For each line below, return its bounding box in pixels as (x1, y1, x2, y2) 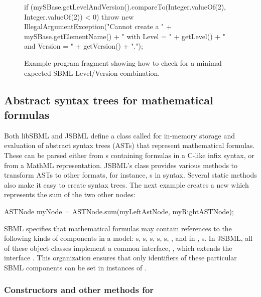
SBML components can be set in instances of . (4, 262, 147, 272)
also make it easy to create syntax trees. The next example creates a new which (4, 179, 249, 190)
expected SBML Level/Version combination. (24, 67, 160, 78)
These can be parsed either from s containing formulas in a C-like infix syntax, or (4, 150, 254, 160)
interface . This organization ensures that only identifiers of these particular (4, 252, 237, 263)
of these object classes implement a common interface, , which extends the (4, 242, 232, 253)
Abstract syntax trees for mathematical (4, 92, 213, 107)
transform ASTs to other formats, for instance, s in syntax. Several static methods (4, 170, 257, 180)
